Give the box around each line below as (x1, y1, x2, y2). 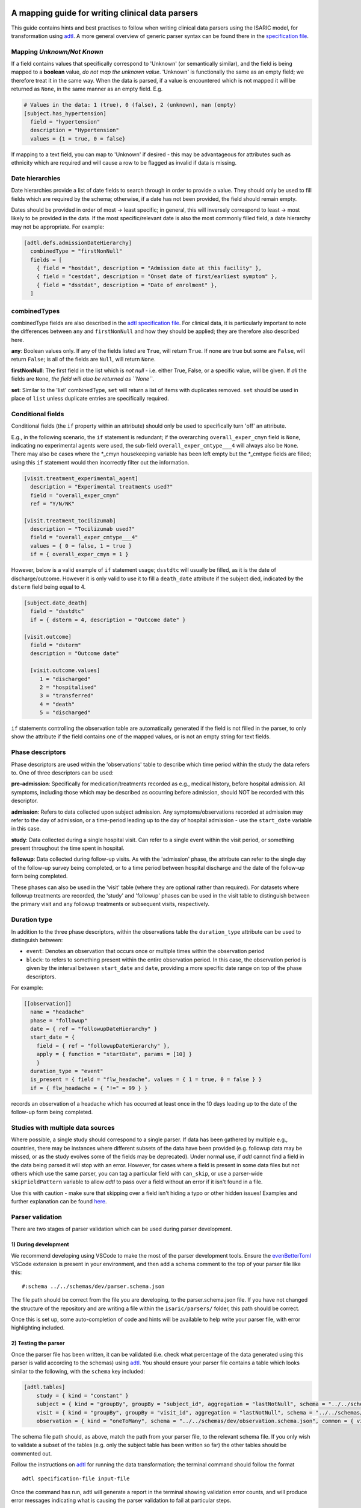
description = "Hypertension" (30, 127, 120, 134)
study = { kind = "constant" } (36, 1392, 129, 1399)
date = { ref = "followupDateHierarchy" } (30, 1025, 158, 1033)
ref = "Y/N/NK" (30, 500, 75, 507)
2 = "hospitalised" (39, 683, 97, 691)
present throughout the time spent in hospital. (11, 844, 125, 852)
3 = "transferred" (39, 692, 94, 699)
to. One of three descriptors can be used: (11, 769, 114, 776)
